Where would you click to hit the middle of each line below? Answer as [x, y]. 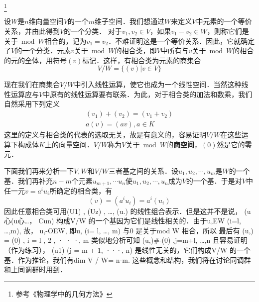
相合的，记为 [65, 41]
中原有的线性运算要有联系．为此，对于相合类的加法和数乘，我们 [148, 94]
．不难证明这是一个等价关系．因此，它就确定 [182, 41]
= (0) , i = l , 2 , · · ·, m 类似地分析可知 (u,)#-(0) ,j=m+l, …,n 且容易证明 [126, 240]
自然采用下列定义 [32, 104]
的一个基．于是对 [214, 180]
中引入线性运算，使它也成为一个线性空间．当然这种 [158, 84]
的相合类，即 [136, 50]
